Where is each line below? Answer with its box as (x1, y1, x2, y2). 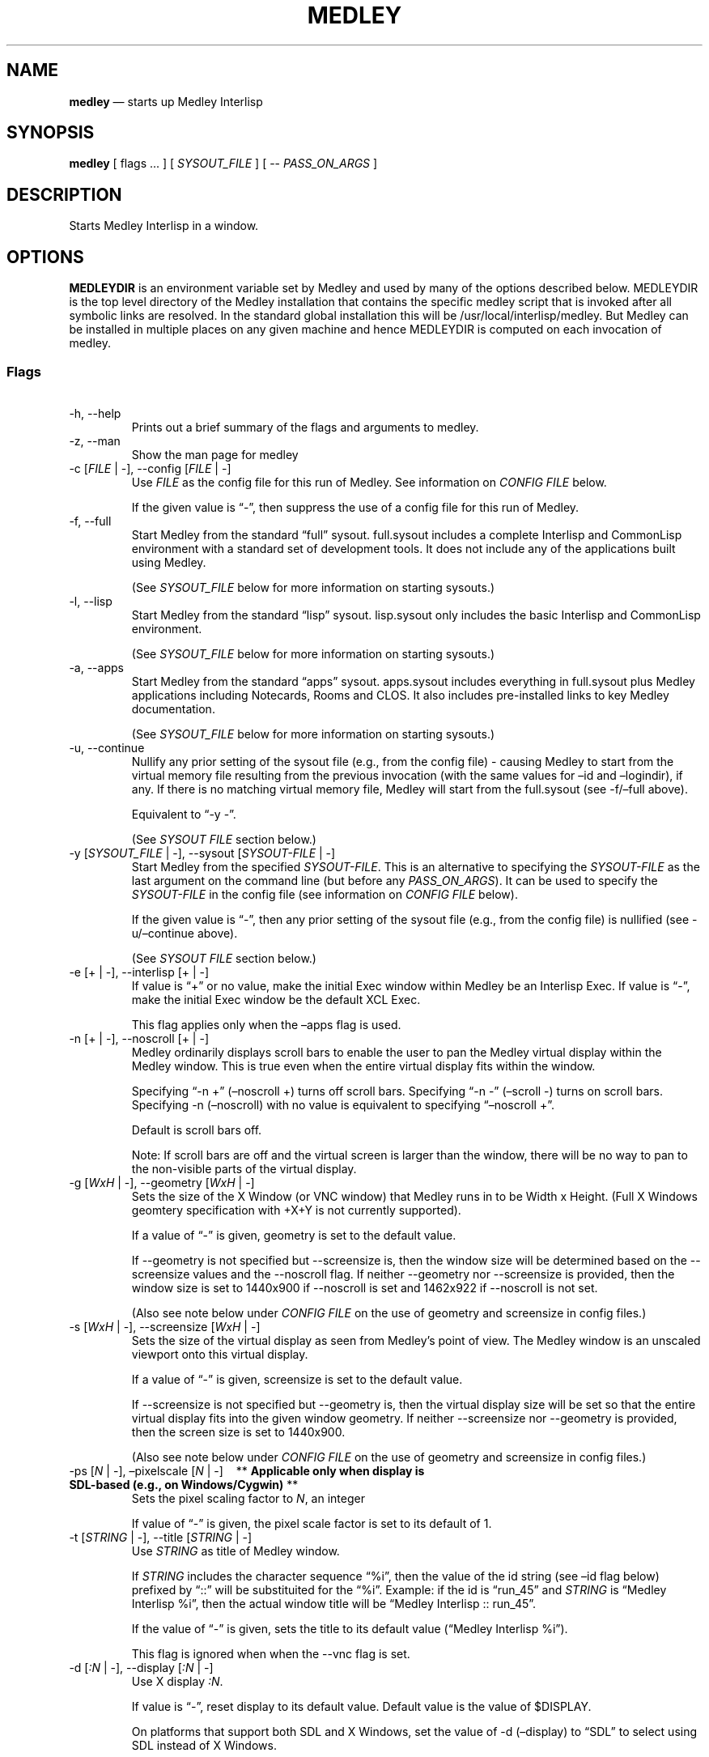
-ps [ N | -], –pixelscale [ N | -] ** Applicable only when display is (69, 1463, 425, 1478)
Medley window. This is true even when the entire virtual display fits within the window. (131, 1058, 596, 1073)
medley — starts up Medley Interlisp (69, 94, 263, 108)
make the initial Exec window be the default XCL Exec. (131, 992, 421, 1006)
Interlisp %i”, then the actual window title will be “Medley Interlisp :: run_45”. (131, 1596, 537, 1610)
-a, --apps (69, 660, 124, 674)
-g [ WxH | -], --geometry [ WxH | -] (69, 1175, 255, 1189)
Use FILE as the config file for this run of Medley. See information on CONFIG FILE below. (131, 474, 607, 489)
